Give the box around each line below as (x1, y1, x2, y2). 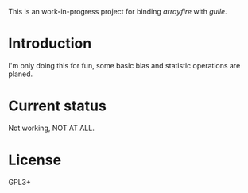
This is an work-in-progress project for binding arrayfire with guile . (8, 7, 228, 16)
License (8, 151, 62, 169)
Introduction (8, 35, 92, 52)
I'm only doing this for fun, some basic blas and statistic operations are (8, 60, 241, 70)
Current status (8, 97, 107, 115)
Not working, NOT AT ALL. (8, 123, 95, 133)
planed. (8, 69, 33, 79)
